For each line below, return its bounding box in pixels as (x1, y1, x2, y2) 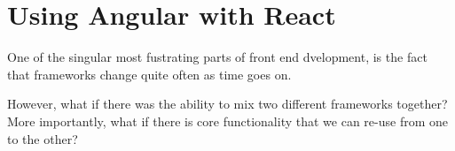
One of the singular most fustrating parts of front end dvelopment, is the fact (7, 48, 428, 66)
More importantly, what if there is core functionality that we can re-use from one (7, 111, 448, 130)
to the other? (7, 129, 78, 147)
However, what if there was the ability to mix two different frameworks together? (7, 94, 448, 113)
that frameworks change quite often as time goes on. (7, 64, 292, 83)
